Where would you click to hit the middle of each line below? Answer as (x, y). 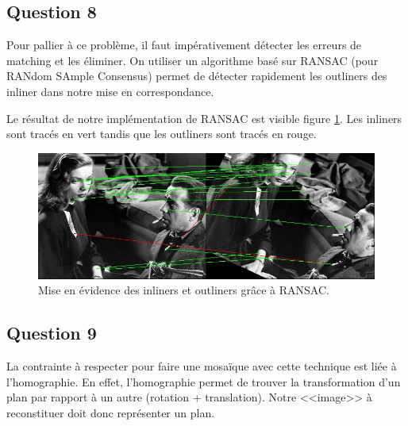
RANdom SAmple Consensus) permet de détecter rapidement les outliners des (197, 76)
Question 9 (52, 333)
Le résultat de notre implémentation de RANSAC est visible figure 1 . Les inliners (204, 118)
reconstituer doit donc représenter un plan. (111, 412)
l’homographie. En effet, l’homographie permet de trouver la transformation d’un (204, 381)
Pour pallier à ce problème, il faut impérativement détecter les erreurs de (184, 45)
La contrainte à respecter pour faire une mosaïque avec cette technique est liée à (202, 366)
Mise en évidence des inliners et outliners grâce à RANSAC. (184, 290)
